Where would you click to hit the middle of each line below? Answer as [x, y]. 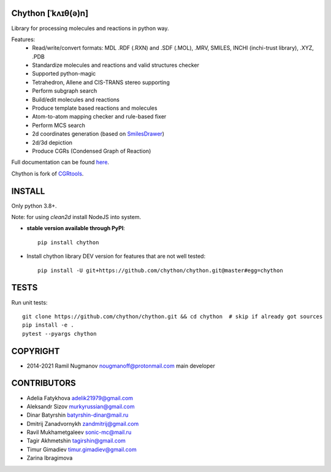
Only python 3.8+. [34, 206]
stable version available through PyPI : [76, 228]
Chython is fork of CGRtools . [48, 173]
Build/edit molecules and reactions [76, 99]
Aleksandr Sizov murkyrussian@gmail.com [81, 406]
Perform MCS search [59, 125]
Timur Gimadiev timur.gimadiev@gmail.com [82, 449]
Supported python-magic [64, 74]
